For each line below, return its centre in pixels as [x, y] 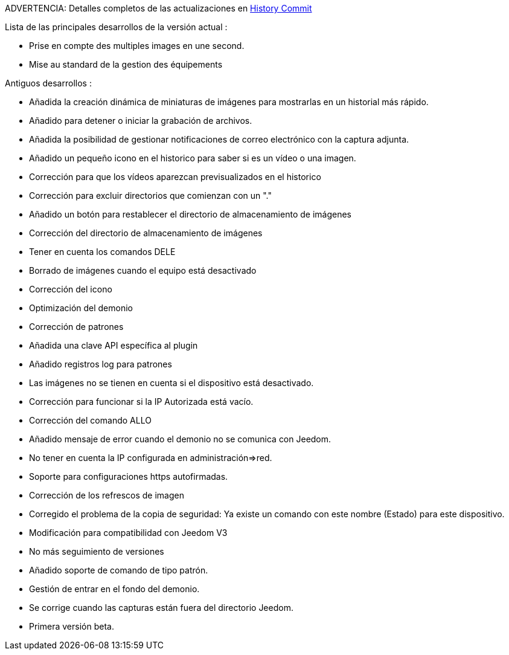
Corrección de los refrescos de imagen [107, 495]
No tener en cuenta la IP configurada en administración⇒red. [151, 458]
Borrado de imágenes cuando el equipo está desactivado [143, 270]
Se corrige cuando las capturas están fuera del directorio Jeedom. [161, 608]
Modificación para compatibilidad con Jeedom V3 [128, 533]
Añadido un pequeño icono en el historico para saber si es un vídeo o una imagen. [193, 158]
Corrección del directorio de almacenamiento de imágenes [146, 233]
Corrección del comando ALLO [90, 420]
